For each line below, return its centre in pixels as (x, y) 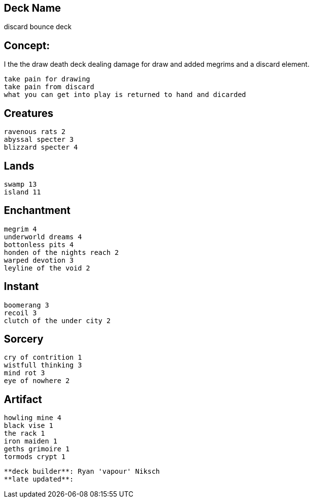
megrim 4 (20, 229)
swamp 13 (20, 184)
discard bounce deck (38, 27)
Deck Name (33, 8)
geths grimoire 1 (37, 449)
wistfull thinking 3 (43, 365)
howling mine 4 (33, 418)
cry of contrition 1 (43, 357)
